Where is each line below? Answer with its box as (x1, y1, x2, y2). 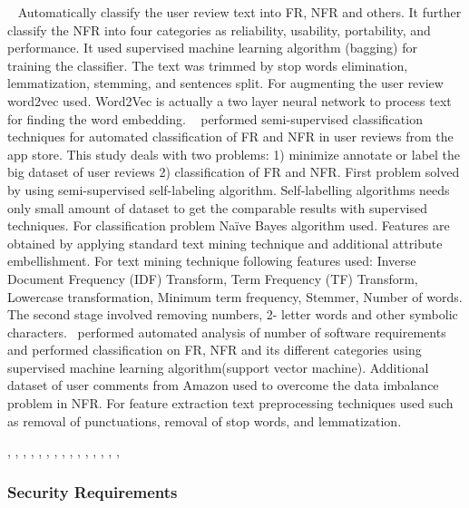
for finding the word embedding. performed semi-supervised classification (7, 109, 423, 128)
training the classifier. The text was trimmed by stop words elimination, (7, 55, 408, 74)
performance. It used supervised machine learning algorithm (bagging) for (7, 38, 418, 57)
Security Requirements (7, 480, 178, 503)
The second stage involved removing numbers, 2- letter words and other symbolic (7, 305, 458, 324)
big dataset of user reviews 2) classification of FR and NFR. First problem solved (7, 162, 460, 181)
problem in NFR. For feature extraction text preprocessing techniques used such (7, 394, 454, 413)
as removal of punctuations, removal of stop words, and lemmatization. (7, 411, 402, 430)
